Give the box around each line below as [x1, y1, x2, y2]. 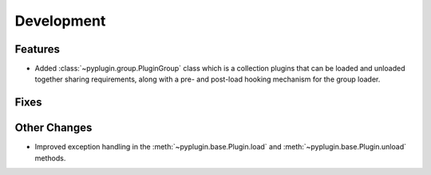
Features [14, 42, 60, 56]
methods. [34, 153, 66, 163]
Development [14, 12, 106, 30]
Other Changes [14, 121, 93, 135]
